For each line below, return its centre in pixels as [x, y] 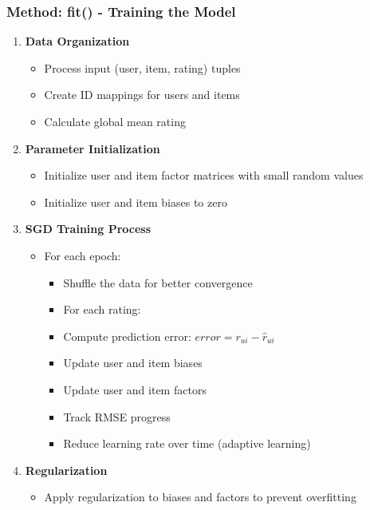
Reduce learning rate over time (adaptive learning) [187, 443]
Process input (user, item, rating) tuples [142, 67]
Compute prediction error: [127, 336]
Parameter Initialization [92, 148]
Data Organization [77, 41]
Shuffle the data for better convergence [158, 282]
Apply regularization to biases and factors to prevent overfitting [200, 497]
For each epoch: [83, 255]
